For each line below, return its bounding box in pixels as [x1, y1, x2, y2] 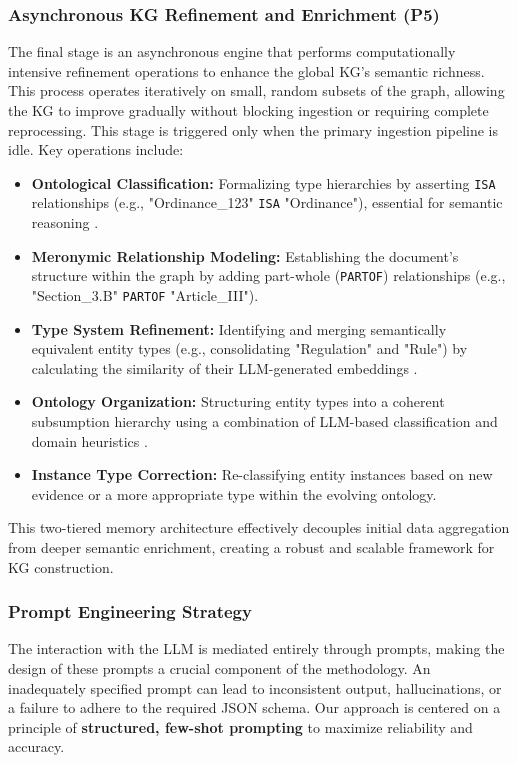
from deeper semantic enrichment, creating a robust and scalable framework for [8, 536, 495, 557]
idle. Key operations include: [8, 139, 184, 160]
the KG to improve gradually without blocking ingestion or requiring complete [8, 100, 489, 120]
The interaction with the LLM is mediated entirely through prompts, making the [8, 638, 505, 659]
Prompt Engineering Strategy [8, 599, 252, 624]
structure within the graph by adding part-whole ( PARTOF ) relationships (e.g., [31, 265, 506, 286]
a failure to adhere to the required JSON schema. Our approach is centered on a [8, 697, 501, 718]
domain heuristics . [31, 430, 148, 451]
